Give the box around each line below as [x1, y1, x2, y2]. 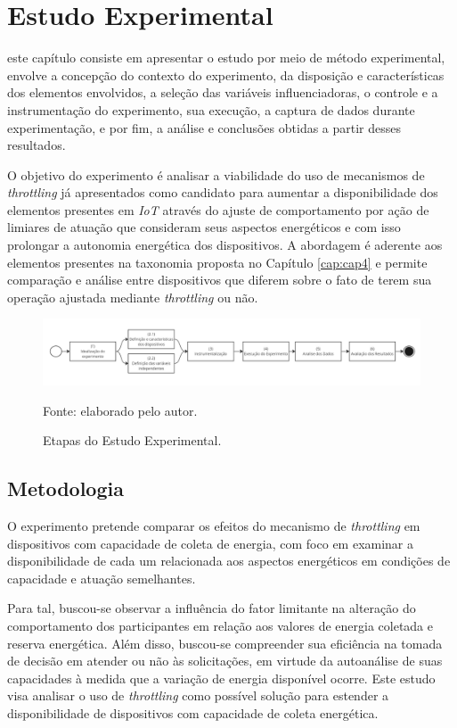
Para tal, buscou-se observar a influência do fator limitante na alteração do [7, 599, 416, 617]
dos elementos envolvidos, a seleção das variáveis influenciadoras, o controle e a [7, 83, 438, 102]
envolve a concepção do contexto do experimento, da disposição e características [7, 65, 445, 84]
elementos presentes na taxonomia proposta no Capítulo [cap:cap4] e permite [7, 252, 428, 271]
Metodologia [7, 475, 124, 502]
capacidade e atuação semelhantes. [7, 568, 196, 587]
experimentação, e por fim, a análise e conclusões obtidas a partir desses [7, 118, 402, 136]
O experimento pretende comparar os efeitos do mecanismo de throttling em [7, 516, 420, 534]
